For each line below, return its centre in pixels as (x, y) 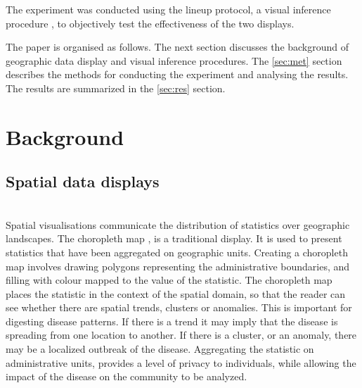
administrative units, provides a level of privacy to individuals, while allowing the (181, 362)
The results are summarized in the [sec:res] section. (116, 88)
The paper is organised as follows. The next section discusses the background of (177, 47)
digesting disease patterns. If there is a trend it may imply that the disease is (172, 321)
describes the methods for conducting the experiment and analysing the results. (177, 74)
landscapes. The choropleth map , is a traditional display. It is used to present (174, 238)
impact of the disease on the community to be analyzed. (127, 376)
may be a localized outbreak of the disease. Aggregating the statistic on (160, 349)
